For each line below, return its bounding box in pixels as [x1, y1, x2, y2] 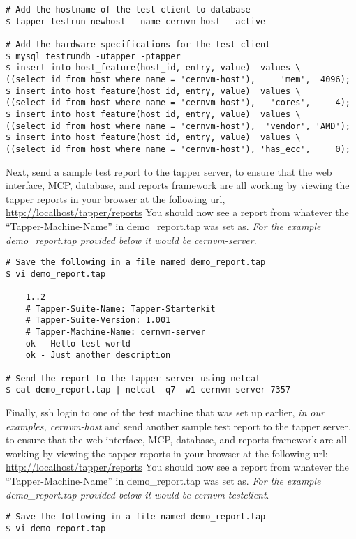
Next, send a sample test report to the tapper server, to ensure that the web [6, 164, 332, 179]
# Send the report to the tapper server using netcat [6, 373, 261, 384]
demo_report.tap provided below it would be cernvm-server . [6, 232, 257, 247]
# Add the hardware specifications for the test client [6, 39, 271, 50]
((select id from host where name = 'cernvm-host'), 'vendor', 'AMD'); [6, 121, 350, 131]
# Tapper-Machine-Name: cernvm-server [25, 327, 206, 337]
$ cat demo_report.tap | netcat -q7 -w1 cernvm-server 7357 [6, 385, 291, 395]
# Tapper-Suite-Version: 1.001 [25, 315, 171, 326]
